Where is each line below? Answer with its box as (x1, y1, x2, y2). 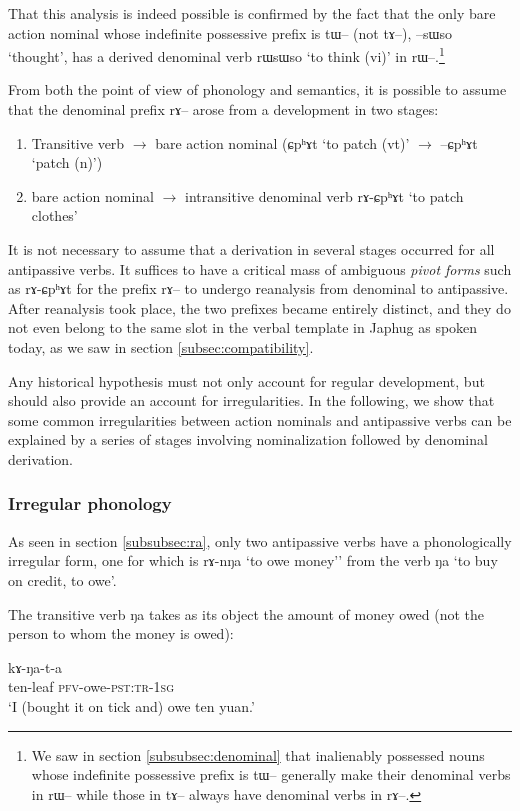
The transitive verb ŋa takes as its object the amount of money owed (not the (8, 603, 485, 624)
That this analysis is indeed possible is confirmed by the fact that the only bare (8, 3, 496, 23)
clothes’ (31, 205, 78, 226)
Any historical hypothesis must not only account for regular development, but (8, 370, 485, 391)
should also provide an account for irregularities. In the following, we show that (8, 390, 495, 411)
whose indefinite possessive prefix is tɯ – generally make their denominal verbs (31, 764, 511, 785)
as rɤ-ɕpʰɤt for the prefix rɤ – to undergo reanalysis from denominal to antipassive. (8, 278, 509, 299)
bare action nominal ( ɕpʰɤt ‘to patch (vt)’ (155, 132, 410, 153)
